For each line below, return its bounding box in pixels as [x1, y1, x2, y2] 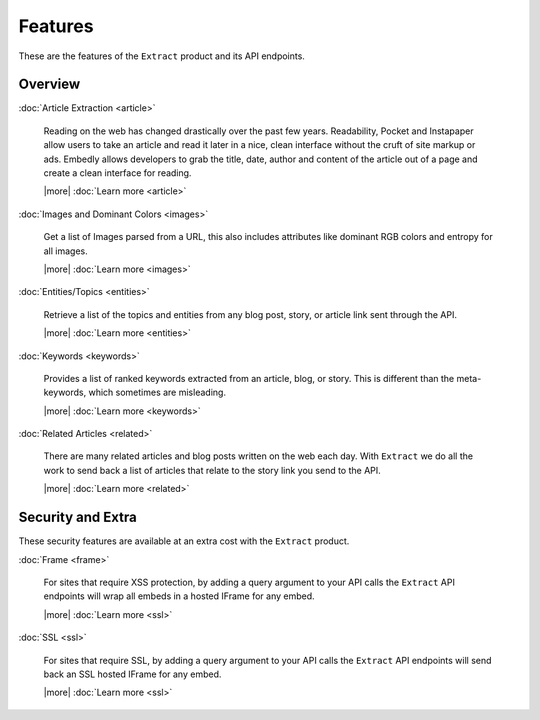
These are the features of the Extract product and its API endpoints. [18, 50, 305, 62]
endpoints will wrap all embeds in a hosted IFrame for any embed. [43, 590, 315, 602]
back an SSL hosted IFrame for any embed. [43, 668, 222, 680]
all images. [43, 245, 89, 257]
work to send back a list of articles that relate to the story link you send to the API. [43, 464, 382, 476]
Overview [18, 76, 81, 93]
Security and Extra [18, 509, 137, 526]
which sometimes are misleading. [88, 386, 227, 399]
